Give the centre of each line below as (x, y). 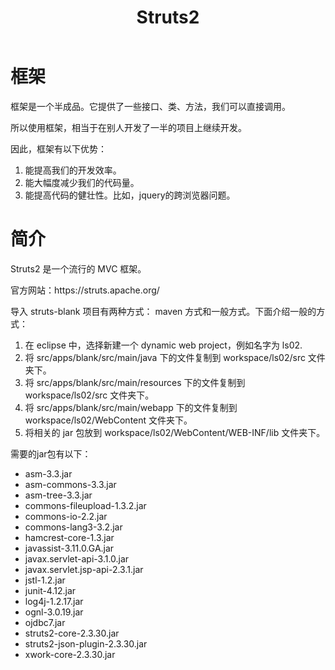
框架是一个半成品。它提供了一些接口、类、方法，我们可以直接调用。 (150, 106)
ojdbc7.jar (45, 622)
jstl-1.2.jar (45, 580)
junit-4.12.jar (50, 590)
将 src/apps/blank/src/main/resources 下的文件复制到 (135, 382)
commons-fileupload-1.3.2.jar (85, 505)
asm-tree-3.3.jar (58, 495)
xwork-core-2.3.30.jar (70, 654)
